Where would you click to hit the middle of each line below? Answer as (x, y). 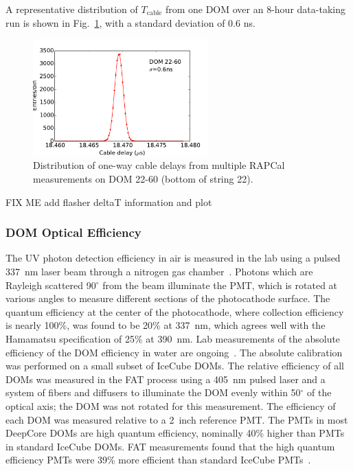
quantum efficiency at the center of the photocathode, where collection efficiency (175, 311)
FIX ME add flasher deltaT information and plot (109, 202)
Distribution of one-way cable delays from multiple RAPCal (159, 165)
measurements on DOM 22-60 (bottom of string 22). (143, 178)
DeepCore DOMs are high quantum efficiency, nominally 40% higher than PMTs (175, 433)
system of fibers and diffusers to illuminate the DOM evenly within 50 (153, 392)
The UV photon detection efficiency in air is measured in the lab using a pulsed (173, 258)
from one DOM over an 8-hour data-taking (255, 9)
